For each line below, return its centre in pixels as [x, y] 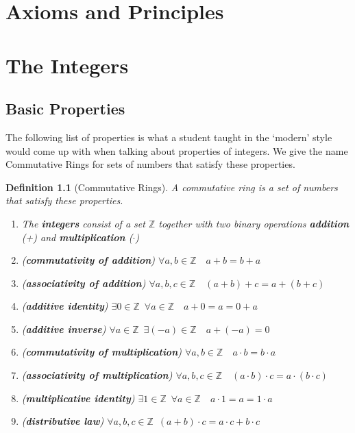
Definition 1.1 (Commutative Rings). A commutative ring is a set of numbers [172, 187]
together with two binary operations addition [254, 223]
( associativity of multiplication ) [97, 375]
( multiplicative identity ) [78, 398]
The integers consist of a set [83, 223]
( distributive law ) [63, 421]
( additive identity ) [65, 306]
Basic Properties [65, 109]
